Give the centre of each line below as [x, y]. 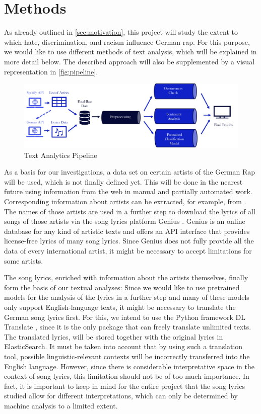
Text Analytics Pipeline [61, 155]
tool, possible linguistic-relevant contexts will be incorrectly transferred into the [127, 356]
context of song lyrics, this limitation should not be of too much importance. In [127, 376]
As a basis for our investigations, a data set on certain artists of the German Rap [130, 172]
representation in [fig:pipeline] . [51, 71]
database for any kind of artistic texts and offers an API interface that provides [127, 231]
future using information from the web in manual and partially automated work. [128, 191]
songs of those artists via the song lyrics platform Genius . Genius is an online [125, 221]
